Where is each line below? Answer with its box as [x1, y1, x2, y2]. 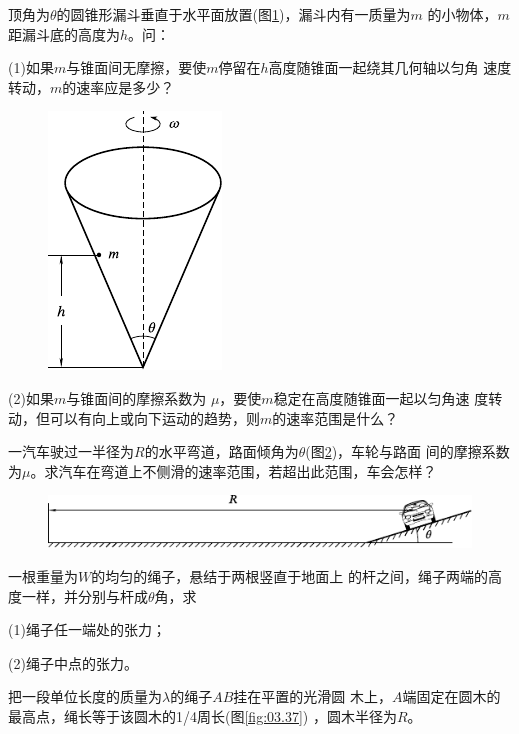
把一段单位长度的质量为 [8, 686, 162, 707]
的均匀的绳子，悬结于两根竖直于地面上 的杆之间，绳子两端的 [91, 565, 488, 586]
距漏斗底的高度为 [8, 23, 120, 44]
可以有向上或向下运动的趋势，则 [49, 407, 260, 428]
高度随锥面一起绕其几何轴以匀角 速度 [268, 57, 512, 78]
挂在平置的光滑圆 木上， [233, 686, 392, 707]
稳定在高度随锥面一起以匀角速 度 [273, 387, 489, 408]
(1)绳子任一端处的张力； [8, 619, 166, 640]
